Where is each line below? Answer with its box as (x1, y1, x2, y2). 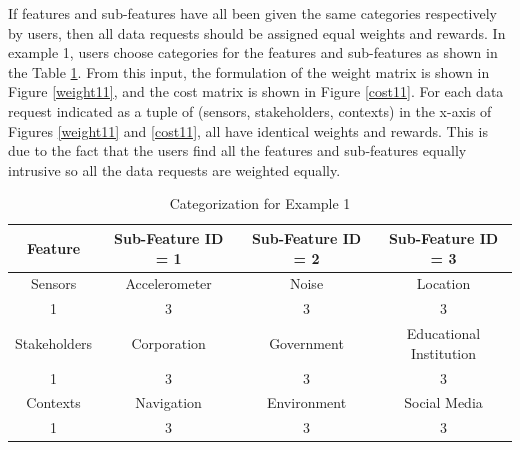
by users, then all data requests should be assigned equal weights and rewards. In (8, 22, 506, 43)
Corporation (131, 332, 206, 353)
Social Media (404, 392, 483, 413)
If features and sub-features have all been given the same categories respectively (8, 3, 498, 23)
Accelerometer (125, 273, 212, 294)
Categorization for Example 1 (169, 193, 351, 214)
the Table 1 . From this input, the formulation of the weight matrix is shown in (8, 61, 490, 82)
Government (269, 332, 344, 353)
